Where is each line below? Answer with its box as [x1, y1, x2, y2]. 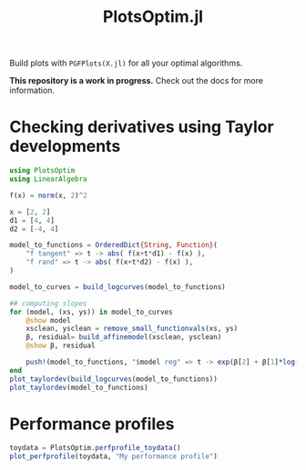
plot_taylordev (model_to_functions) [9, 383, 148, 392]
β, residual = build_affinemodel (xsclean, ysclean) [25, 333, 222, 342]
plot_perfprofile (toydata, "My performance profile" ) [9, 452, 219, 461]
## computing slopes [9, 298, 88, 308]
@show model [25, 315, 71, 325]
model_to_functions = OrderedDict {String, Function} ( [9, 241, 219, 250]
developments [9, 136, 121, 156]
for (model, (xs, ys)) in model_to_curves [9, 307, 173, 316]
